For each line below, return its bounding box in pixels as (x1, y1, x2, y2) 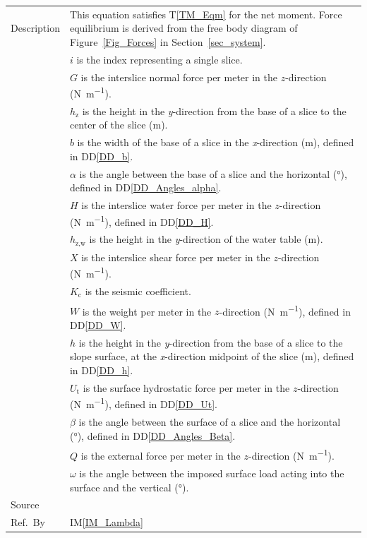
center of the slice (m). (69, 117, 168, 132)
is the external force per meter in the (80, 448, 241, 463)
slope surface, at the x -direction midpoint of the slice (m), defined (69, 349, 354, 364)
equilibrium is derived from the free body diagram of (69, 20, 298, 35)
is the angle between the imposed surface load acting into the (79, 465, 344, 480)
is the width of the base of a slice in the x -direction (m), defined (77, 135, 354, 150)
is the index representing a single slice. (76, 52, 243, 66)
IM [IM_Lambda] (69, 515, 143, 530)
